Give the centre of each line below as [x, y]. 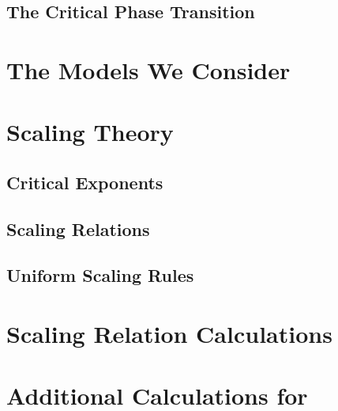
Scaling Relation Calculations [169, 334]
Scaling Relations [78, 228]
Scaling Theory [90, 132]
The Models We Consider [148, 69]
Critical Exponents [85, 182]
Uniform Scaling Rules [100, 275]
